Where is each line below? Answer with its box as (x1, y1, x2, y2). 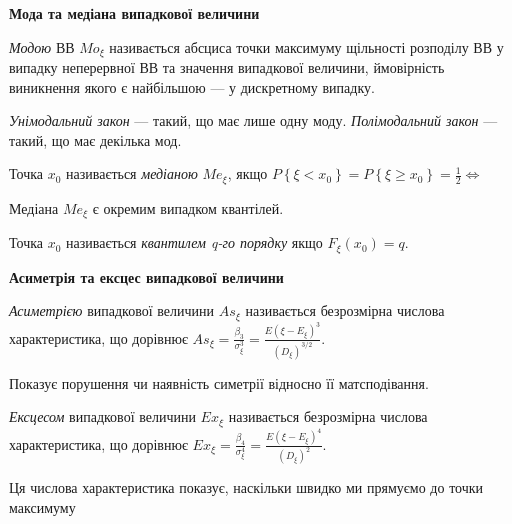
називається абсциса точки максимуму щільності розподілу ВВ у (109, 36, 504, 57)
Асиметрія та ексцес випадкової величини (9, 266, 284, 287)
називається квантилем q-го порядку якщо (66, 232, 323, 253)
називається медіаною (66, 163, 198, 184)
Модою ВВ (9, 36, 75, 57)
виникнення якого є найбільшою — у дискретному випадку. (9, 76, 375, 97)
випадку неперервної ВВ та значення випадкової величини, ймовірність (9, 57, 445, 78)
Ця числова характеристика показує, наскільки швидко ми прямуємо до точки (9, 477, 484, 498)
